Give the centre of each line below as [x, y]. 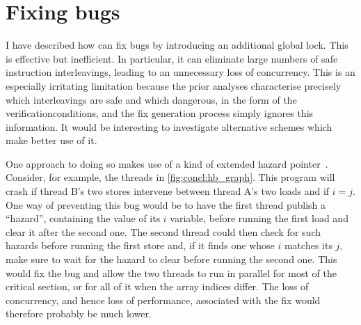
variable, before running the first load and [259, 218]
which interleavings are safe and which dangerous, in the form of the [151, 99]
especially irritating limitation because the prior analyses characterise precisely [174, 85]
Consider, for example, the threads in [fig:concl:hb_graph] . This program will [170, 177]
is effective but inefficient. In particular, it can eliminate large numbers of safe [172, 58]
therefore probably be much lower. [79, 314]
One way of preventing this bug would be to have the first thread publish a [166, 204]
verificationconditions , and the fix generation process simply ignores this [160, 113]
